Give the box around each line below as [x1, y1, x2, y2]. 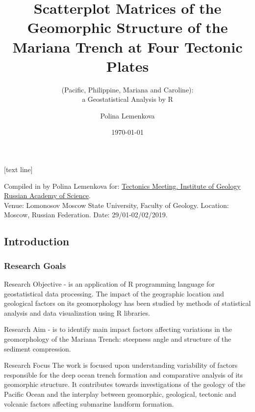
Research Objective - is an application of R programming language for [4, 279, 215, 289]
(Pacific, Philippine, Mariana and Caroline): [61, 84, 194, 94]
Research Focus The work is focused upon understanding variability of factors [4, 360, 238, 370]
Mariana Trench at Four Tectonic [12, 36, 243, 57]
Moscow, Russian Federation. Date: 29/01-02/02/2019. [4, 209, 168, 220]
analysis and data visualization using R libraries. [4, 307, 150, 318]
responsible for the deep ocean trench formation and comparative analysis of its [4, 369, 243, 380]
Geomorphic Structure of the [27, 17, 228, 37]
